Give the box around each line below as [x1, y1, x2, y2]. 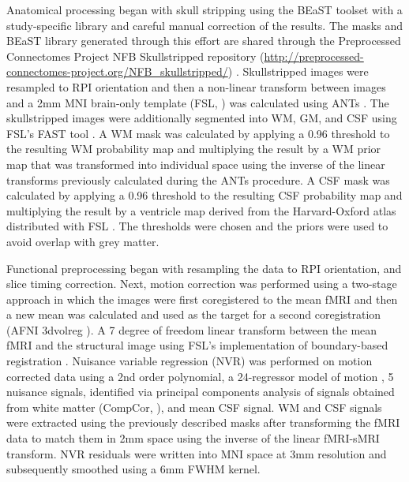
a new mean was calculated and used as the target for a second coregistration [6, 306, 381, 323]
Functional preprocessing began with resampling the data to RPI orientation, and [6, 260, 402, 276]
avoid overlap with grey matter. [6, 233, 159, 249]
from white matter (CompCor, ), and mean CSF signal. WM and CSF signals [6, 398, 382, 415]
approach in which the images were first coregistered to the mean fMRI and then [6, 290, 398, 307]
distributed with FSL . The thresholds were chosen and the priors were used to [6, 218, 388, 234]
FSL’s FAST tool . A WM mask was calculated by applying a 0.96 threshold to [6, 125, 390, 141]
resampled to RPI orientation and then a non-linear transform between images [6, 78, 386, 95]
